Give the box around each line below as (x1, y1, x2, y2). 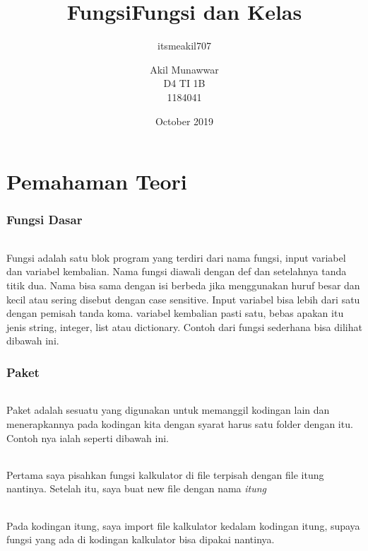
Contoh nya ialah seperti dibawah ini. (6, 430, 169, 445)
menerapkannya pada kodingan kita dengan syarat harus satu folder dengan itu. (6, 416, 353, 431)
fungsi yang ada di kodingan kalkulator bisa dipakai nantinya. (6, 532, 275, 547)
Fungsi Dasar (6, 211, 83, 228)
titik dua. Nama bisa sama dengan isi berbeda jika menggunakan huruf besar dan (6, 277, 360, 292)
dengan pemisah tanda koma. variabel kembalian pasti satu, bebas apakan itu (6, 306, 344, 320)
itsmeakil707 (158, 38, 211, 53)
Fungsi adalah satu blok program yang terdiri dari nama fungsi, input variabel (6, 250, 346, 265)
